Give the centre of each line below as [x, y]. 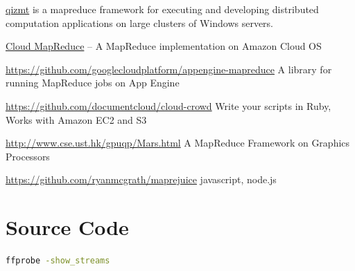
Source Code [67, 227]
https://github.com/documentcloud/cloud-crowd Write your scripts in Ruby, [168, 105]
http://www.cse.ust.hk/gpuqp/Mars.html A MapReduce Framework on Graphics [178, 143]
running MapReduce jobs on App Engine [93, 83]
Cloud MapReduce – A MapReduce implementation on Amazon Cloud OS [164, 46]
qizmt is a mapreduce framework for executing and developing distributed [162, 9]
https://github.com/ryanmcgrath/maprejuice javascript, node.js [141, 179]
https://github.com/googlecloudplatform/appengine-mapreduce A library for [169, 69]
